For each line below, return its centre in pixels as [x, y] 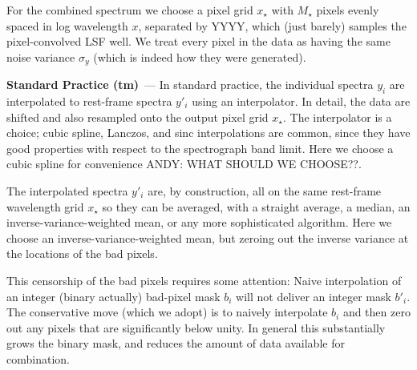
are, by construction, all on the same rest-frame [265, 191]
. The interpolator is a [337, 117]
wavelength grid [45, 206]
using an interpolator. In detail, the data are [301, 101]
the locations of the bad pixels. [82, 253]
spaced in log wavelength [67, 25]
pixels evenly [348, 10]
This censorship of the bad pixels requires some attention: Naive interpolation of [204, 280]
